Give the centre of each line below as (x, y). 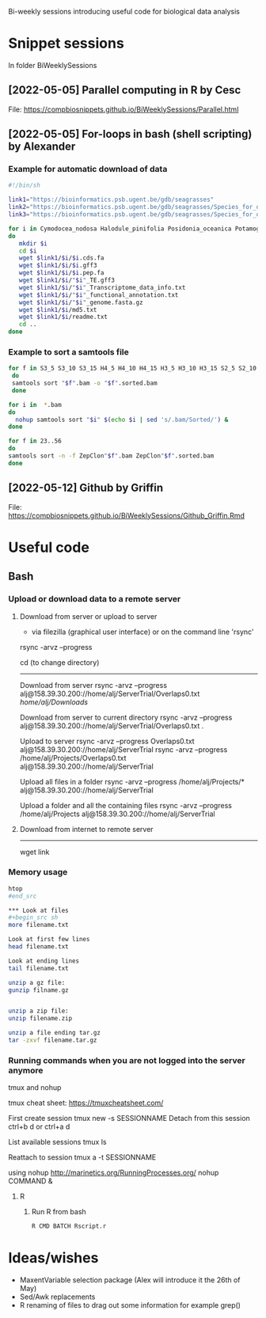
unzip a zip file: (38, 1011)
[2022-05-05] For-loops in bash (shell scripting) (130, 134)
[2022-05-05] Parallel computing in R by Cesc (125, 90)
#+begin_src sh (33, 917)
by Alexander (42, 147)
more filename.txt (38, 925)
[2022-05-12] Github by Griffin (86, 488)
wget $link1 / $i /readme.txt (63, 317)
